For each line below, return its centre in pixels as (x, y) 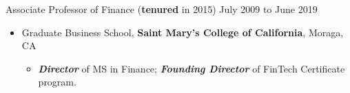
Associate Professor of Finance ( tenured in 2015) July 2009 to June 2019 (162, 9)
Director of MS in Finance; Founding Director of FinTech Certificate (192, 68)
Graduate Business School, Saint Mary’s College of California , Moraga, (183, 32)
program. (57, 82)
